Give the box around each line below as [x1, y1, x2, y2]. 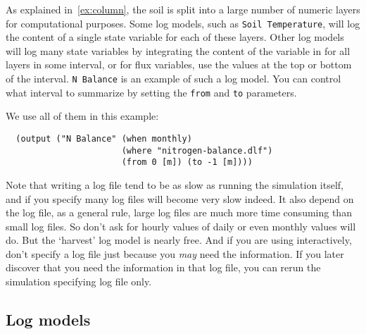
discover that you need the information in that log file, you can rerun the [6, 260, 321, 275]
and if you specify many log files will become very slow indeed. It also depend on [6, 191, 354, 206]
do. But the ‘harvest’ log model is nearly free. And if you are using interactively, [6, 233, 352, 247]
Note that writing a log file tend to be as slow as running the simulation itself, [6, 177, 343, 192]
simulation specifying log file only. [6, 274, 152, 289]
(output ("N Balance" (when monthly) [15, 133, 192, 144]
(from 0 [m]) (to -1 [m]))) [121, 157, 253, 168]
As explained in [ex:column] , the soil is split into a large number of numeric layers [6, 2, 360, 16]
